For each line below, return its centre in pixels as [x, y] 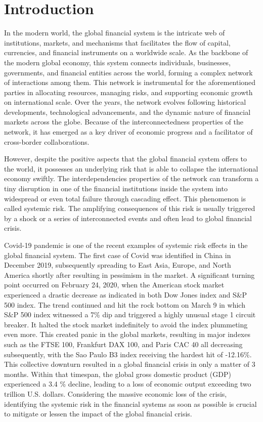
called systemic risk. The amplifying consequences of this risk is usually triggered [130, 208]
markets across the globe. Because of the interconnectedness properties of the [124, 122]
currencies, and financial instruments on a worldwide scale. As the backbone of [126, 52]
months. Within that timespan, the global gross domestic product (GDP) [118, 374]
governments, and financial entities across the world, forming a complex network [128, 72]
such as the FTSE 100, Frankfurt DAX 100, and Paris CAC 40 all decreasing [123, 344]
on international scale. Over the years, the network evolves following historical [125, 102]
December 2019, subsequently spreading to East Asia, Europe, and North [118, 265]
